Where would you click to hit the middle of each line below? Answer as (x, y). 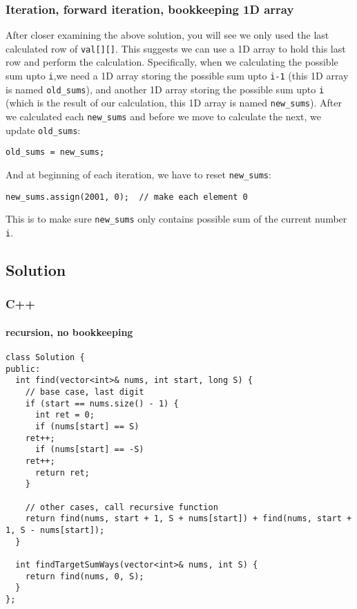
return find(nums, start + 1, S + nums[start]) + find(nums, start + (189, 519)
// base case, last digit (85, 392)
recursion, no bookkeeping (69, 331)
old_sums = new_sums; (55, 152)
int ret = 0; (65, 415)
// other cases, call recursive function (122, 507)
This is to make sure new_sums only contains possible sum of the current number (176, 219)
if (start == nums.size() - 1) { (102, 403)
